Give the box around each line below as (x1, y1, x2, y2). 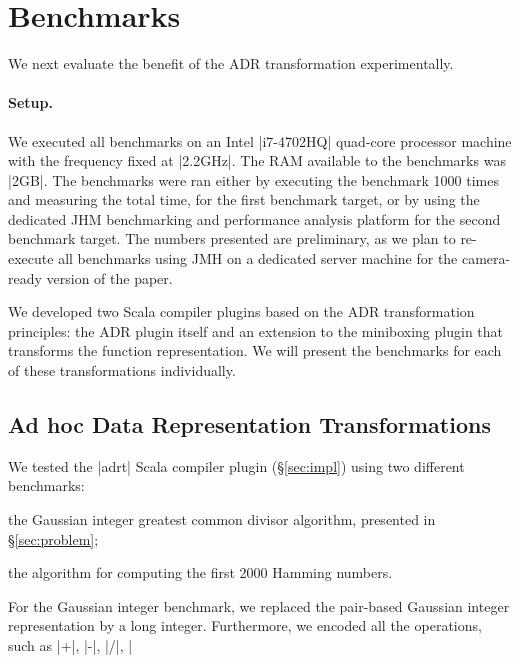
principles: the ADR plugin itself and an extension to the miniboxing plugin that (8, 320, 504, 341)
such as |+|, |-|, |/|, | (8, 635, 133, 655)
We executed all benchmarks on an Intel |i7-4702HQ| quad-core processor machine (8, 130, 512, 151)
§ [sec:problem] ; (8, 528, 99, 549)
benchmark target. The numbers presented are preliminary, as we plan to (8, 228, 456, 249)
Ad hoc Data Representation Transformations (8, 409, 491, 440)
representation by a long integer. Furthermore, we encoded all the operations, (8, 615, 482, 636)
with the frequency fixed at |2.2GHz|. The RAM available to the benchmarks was (8, 150, 506, 171)
